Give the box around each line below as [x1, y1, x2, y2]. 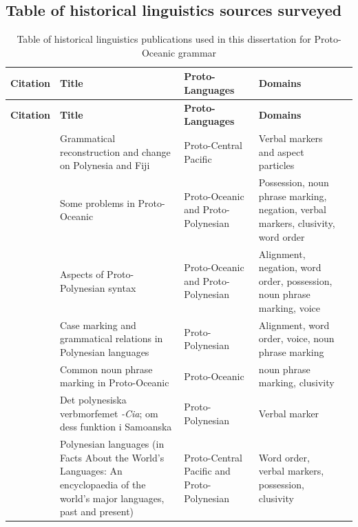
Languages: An [59, 464, 123, 478]
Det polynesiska [59, 392, 127, 407]
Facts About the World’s [59, 450, 165, 464]
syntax [108, 280, 136, 295]
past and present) [59, 504, 134, 519]
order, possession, [258, 273, 333, 288]
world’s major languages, [59, 490, 165, 505]
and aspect [258, 144, 304, 159]
